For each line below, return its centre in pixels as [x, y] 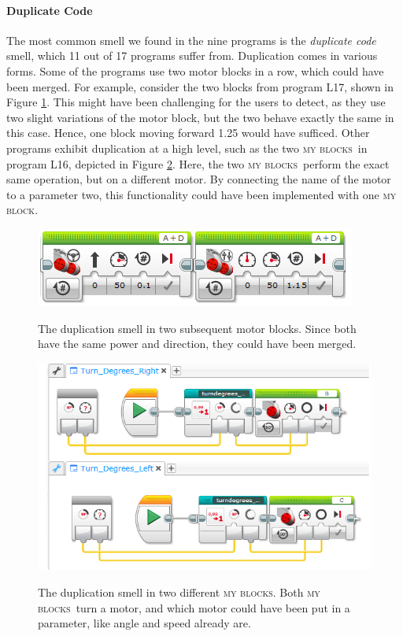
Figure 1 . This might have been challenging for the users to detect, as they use [196, 102]
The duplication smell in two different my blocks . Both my [179, 592]
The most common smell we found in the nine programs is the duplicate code [191, 40]
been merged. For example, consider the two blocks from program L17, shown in [200, 86]
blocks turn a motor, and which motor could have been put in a [194, 607]
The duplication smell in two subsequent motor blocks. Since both [197, 328]
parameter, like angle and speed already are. [144, 623]
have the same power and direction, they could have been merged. [197, 344]
